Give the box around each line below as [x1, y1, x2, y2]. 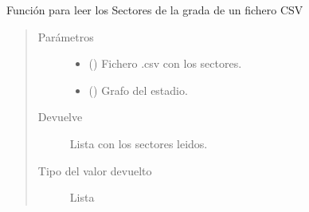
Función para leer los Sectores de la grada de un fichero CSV [6, 2, 303, 18]
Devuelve [37, 108, 83, 125]
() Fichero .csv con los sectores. [88, 55, 242, 72]
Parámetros [37, 28, 94, 45]
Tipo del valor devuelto [37, 162, 152, 179]
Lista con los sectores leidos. [69, 135, 208, 151]
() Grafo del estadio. [88, 81, 188, 98]
